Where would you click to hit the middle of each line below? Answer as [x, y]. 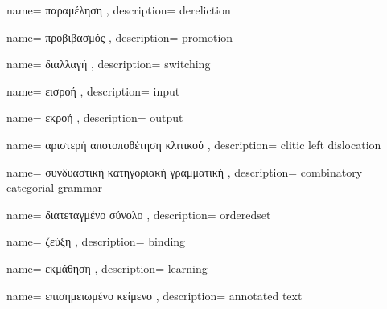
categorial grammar [55, 187]
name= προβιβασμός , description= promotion [120, 37]
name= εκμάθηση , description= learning [107, 268]
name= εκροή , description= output [95, 118]
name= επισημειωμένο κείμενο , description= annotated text [154, 295]
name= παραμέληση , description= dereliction [119, 10]
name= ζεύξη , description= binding [96, 241]
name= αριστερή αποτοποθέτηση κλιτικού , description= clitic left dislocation [194, 144]
